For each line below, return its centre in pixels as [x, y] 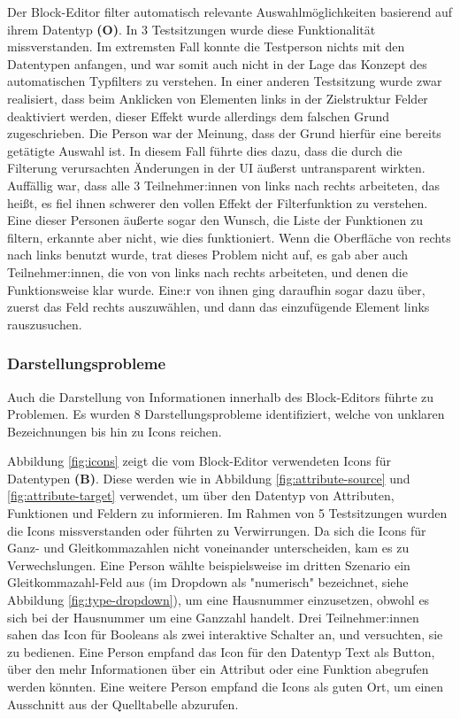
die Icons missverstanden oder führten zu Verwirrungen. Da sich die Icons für [217, 530]
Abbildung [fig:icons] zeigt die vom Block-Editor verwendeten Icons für [199, 461]
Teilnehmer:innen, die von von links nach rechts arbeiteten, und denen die [207, 271]
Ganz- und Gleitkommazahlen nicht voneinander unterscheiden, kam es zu [208, 548]
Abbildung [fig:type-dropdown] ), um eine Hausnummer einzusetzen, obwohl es [218, 600]
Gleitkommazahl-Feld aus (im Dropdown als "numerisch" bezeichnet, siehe [208, 582]
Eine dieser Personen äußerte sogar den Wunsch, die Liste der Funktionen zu [215, 220]
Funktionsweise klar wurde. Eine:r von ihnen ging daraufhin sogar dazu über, [216, 289]
